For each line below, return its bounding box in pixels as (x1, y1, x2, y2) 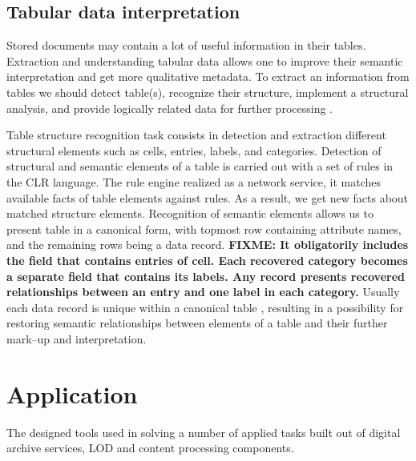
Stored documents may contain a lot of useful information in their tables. (6, 37, 366, 54)
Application (6, 377, 138, 410)
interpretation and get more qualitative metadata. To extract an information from (6, 68, 410, 85)
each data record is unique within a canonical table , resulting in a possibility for (6, 299, 404, 315)
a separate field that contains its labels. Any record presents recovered (6, 267, 405, 284)
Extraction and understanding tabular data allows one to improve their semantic (6, 52, 403, 69)
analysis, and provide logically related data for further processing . (6, 99, 333, 116)
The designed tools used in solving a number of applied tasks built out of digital (6, 423, 401, 440)
